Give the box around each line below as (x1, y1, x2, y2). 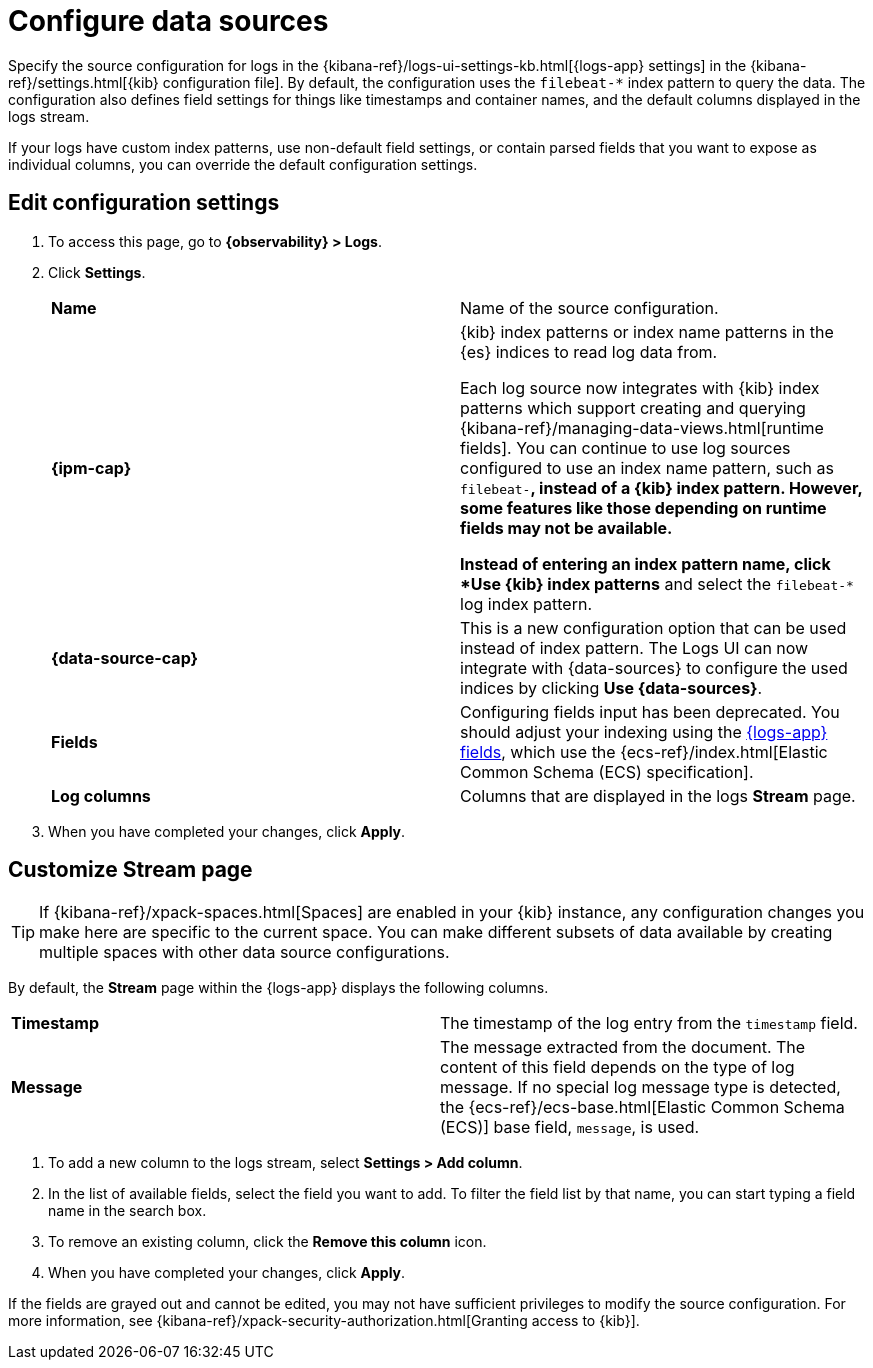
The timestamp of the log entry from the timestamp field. (440, 1013, 858, 1034)
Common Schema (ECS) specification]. (460, 761, 754, 782)
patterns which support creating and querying (460, 397, 806, 418)
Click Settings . (48, 263, 146, 281)
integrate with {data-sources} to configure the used (460, 657, 848, 678)
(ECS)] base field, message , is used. (440, 1117, 700, 1138)
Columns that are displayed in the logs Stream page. (460, 785, 856, 806)
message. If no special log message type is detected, (440, 1077, 841, 1098)
